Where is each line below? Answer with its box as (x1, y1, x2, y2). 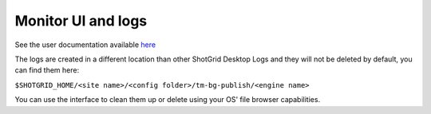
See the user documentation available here (14, 40, 156, 49)
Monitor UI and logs (14, 12, 148, 29)
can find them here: (14, 65, 80, 75)
